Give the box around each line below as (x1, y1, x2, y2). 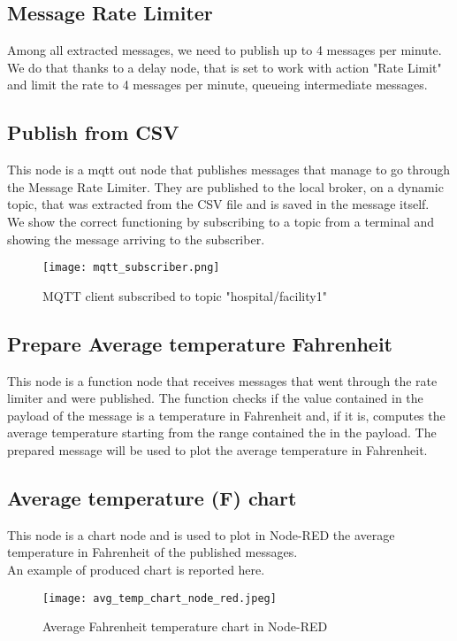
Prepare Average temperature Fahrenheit (7, 329, 392, 357)
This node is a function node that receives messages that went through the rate (7, 371, 438, 390)
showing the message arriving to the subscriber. (7, 229, 265, 248)
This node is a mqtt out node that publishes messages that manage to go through (7, 160, 451, 179)
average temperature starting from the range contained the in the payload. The (7, 423, 437, 442)
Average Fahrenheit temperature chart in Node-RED (42, 617, 328, 636)
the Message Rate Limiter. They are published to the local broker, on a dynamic (7, 177, 444, 196)
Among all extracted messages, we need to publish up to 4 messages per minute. (7, 41, 442, 59)
